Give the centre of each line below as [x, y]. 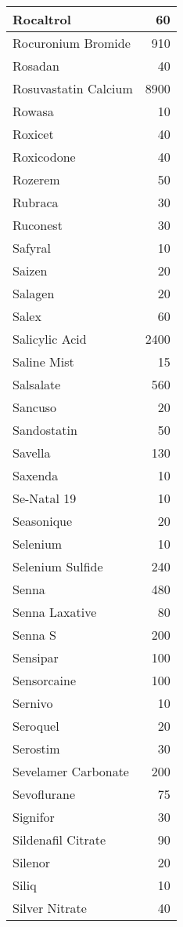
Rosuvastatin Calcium [73, 88]
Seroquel [36, 726]
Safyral [32, 248]
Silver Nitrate [50, 908]
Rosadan [36, 66]
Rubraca [36, 202]
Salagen [34, 293]
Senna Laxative [55, 612]
